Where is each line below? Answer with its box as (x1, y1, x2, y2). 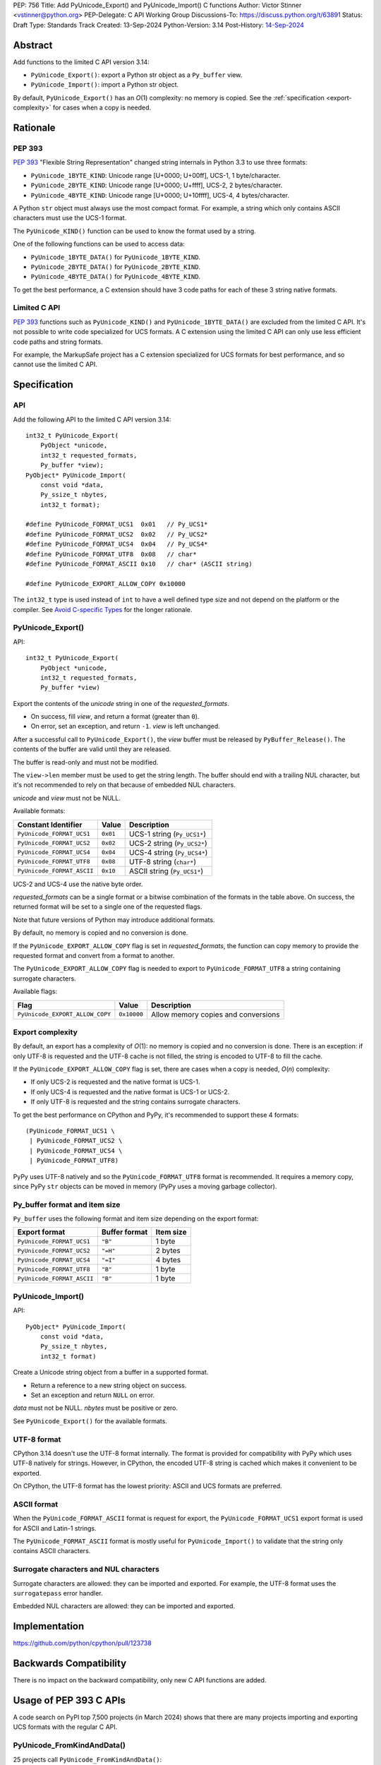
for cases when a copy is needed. (52, 103, 152, 112)
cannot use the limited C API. (13, 360, 98, 369)
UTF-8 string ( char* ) (128, 856, 197, 866)
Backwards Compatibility (13, 1658, 127, 1669)
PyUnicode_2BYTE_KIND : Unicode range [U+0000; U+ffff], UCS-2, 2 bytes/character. (30, 181, 283, 190)
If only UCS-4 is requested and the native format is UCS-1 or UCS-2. (30, 1087, 230, 1096)
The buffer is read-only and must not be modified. (13, 758, 159, 766)
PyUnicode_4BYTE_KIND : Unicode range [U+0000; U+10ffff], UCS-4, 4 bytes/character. (30, 191, 289, 199)
